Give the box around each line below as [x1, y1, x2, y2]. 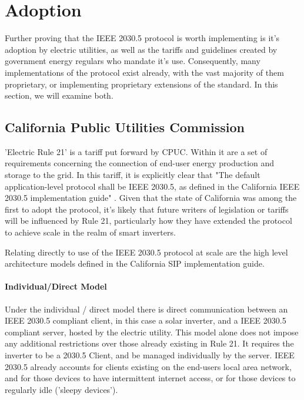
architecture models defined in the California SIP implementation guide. [5, 257, 265, 270]
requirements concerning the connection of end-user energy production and [5, 157, 275, 169]
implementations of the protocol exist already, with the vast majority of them [5, 66, 284, 78]
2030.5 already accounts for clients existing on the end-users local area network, [5, 360, 292, 372]
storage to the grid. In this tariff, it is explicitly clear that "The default [5, 169, 260, 181]
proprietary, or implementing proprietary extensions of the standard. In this [5, 78, 278, 90]
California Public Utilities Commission [5, 118, 245, 136]
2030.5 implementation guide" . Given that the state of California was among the [5, 191, 297, 204]
